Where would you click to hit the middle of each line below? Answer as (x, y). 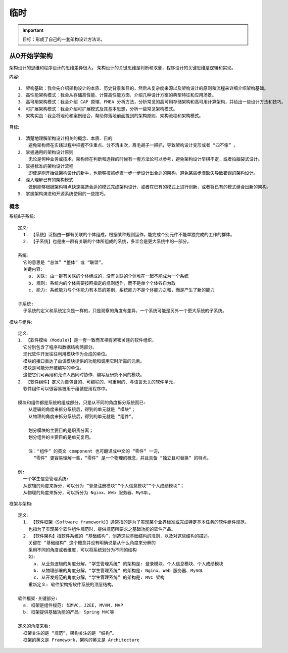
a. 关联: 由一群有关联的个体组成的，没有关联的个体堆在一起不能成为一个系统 (108, 276)
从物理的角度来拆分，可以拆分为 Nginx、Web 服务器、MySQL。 (88, 493)
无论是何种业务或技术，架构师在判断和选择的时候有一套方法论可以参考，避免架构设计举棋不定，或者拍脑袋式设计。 (145, 159)
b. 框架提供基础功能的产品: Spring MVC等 (69, 612)
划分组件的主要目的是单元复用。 (61, 437)
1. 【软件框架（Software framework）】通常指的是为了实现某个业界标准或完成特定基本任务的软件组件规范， (136, 522)
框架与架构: (21, 504)
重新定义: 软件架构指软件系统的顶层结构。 (72, 584)
